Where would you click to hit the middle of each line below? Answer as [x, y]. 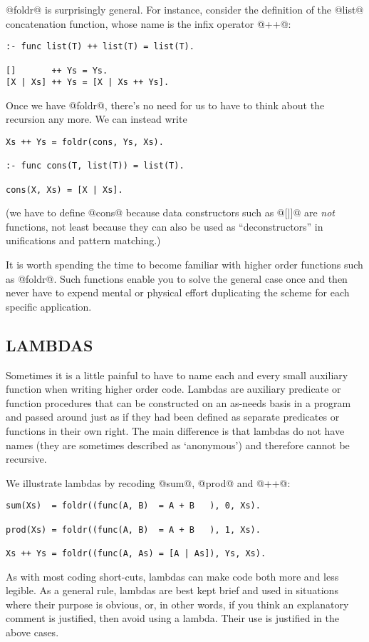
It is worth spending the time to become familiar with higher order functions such [184, 265]
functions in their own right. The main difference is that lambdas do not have [175, 431]
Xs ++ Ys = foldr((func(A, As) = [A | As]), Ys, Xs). [136, 554]
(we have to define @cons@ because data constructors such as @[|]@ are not [170, 212]
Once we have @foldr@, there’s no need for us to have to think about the [165, 105]
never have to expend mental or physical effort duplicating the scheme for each [178, 292]
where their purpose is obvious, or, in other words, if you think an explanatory [177, 604]
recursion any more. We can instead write [97, 119]
